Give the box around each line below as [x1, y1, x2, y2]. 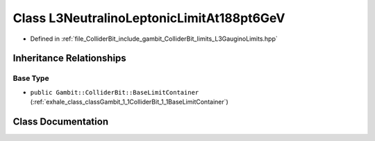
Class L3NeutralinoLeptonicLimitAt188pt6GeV [12, 10, 285, 26]
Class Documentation [12, 115, 109, 127]
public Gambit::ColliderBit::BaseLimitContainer [30, 88, 199, 96]
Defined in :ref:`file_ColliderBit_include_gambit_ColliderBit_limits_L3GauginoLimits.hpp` [30, 35, 278, 43]
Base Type [12, 73, 49, 83]
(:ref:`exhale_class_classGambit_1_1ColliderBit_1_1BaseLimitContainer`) [30, 97, 228, 106]
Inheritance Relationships [12, 53, 126, 64]
